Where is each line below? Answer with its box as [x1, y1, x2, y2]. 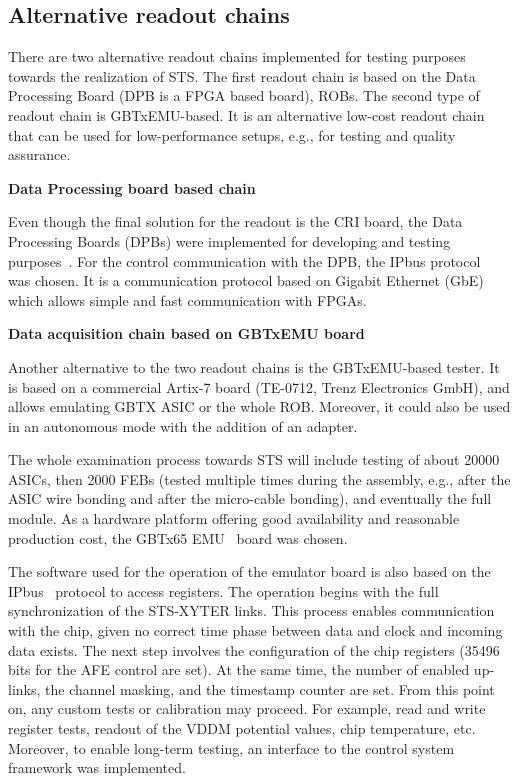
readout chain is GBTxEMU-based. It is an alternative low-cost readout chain [8, 104, 485, 125]
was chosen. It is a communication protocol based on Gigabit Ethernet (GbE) [8, 270, 484, 291]
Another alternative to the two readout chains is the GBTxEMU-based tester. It [8, 356, 500, 377]
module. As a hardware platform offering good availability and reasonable [8, 508, 460, 529]
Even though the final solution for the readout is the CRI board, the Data [8, 211, 463, 232]
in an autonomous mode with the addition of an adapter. [8, 415, 358, 436]
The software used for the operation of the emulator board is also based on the [8, 561, 491, 582]
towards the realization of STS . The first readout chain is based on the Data [8, 65, 476, 86]
